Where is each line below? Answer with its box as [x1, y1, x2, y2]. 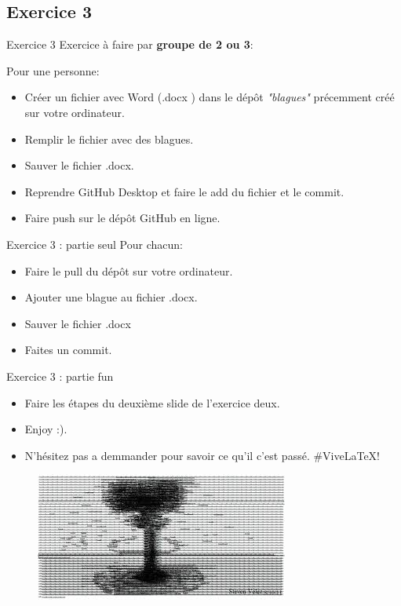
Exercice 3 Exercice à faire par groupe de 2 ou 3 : [6, 36, 253, 53]
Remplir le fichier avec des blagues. [24, 130, 194, 147]
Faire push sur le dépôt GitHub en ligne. [24, 210, 221, 226]
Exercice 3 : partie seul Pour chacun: [6, 235, 183, 252]
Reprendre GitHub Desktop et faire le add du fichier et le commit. [24, 183, 344, 199]
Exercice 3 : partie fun [6, 367, 114, 384]
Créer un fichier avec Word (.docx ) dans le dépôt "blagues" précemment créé [24, 89, 395, 105]
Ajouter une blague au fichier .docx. [24, 289, 198, 305]
